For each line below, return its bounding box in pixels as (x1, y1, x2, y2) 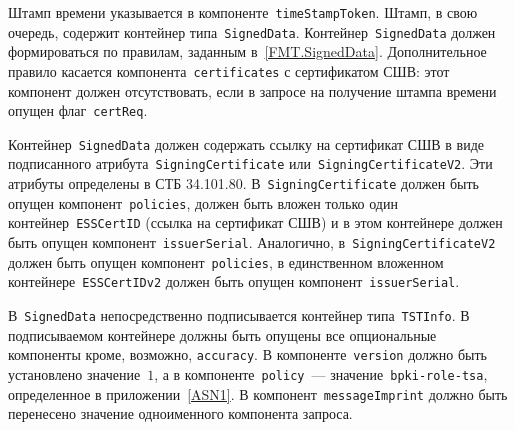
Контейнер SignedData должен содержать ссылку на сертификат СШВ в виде (8, 133, 484, 154)
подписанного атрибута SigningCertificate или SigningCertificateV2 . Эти (8, 153, 493, 174)
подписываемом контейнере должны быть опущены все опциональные (8, 324, 437, 345)
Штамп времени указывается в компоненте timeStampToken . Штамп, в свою (8, 2, 478, 22)
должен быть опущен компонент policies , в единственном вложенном (8, 251, 444, 272)
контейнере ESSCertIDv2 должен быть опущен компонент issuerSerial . (8, 271, 460, 292)
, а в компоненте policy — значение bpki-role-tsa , (154, 363, 488, 384)
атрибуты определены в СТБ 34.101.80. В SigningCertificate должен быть (8, 173, 479, 194)
